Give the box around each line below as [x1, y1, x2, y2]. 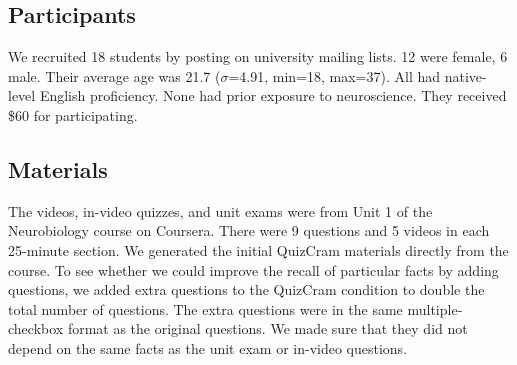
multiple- [407, 298, 463, 319]
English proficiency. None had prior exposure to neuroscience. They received [39, 85, 507, 106]
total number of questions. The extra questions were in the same [8, 298, 403, 319]
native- [444, 65, 487, 86]
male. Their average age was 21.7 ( [8, 65, 221, 86]
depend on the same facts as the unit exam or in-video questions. [8, 337, 408, 358]
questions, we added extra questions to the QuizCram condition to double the [8, 279, 485, 300]
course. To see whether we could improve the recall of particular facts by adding [8, 259, 499, 280]
